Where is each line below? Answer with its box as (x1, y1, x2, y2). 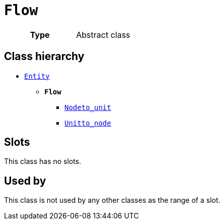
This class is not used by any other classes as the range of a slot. (4, 196, 220, 205)
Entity (24, 72, 50, 80)
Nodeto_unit (64, 103, 111, 111)
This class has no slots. (4, 157, 82, 166)
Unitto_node (64, 119, 111, 127)
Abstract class (76, 29, 130, 40)
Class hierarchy (4, 50, 85, 63)
